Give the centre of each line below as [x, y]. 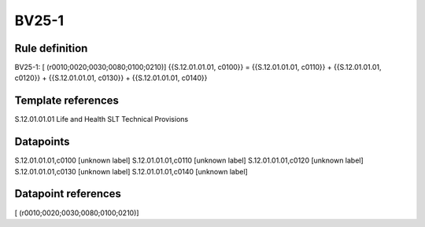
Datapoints [42, 142]
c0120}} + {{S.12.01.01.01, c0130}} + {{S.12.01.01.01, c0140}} [111, 78]
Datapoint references [68, 194]
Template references [67, 101]
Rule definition [51, 48]
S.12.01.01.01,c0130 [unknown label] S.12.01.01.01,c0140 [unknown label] [131, 171]
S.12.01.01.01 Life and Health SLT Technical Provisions [102, 119]
